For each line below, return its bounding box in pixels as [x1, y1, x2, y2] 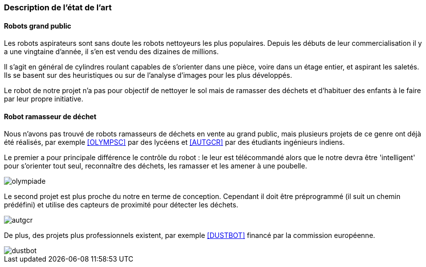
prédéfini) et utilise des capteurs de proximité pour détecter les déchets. [4, 200, 239, 209]
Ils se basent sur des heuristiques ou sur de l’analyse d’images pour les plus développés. [4, 71, 292, 80]
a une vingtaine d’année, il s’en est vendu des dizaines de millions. [4, 47, 219, 56]
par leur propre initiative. [4, 95, 84, 103]
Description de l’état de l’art [4, 2, 112, 12]
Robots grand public [4, 21, 71, 30]
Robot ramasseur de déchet [4, 112, 96, 121]
